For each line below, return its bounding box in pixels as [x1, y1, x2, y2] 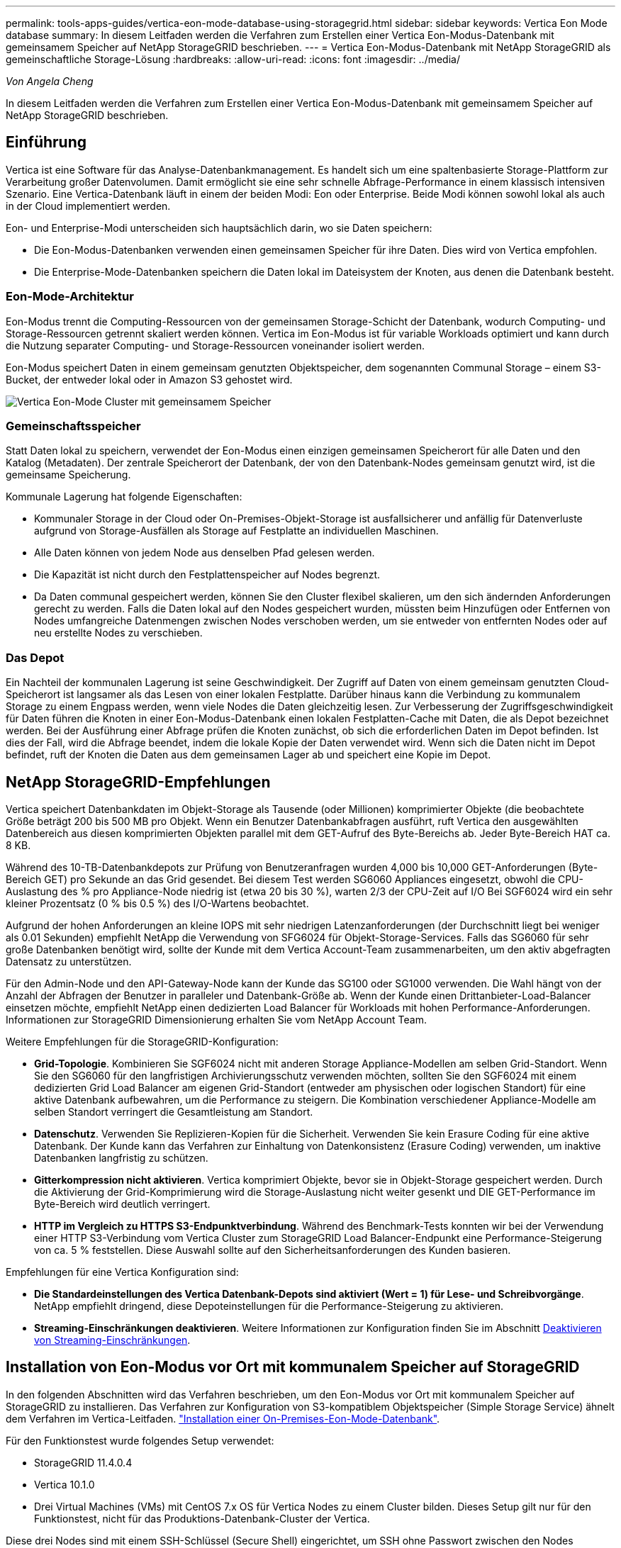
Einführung [6, 133, 86, 152]
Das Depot [6, 650, 65, 665]
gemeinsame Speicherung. [6, 469, 131, 481]
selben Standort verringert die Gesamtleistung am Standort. [34, 1105, 313, 1118]
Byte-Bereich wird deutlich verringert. [34, 1197, 211, 1210]
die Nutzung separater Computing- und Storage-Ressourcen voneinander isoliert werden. [6, 339, 425, 352]
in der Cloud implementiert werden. [6, 199, 171, 212]
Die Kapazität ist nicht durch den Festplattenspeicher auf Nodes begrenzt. [34, 568, 381, 581]
